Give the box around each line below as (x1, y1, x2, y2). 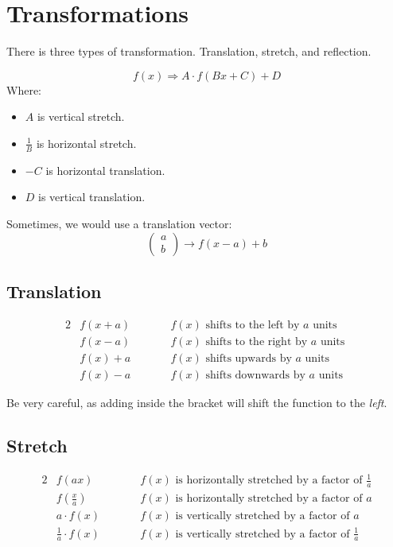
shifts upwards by (205, 352, 292, 364)
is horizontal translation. (45, 161, 165, 178)
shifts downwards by (205, 369, 305, 381)
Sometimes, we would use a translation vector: (6, 215, 232, 231)
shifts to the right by (205, 336, 308, 347)
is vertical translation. (38, 188, 146, 205)
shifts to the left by (205, 319, 300, 331)
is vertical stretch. (37, 108, 125, 125)
